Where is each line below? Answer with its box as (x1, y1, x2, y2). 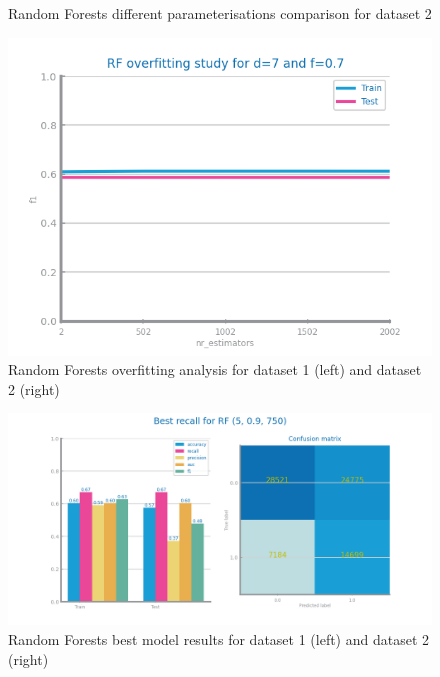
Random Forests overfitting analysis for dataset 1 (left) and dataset (8, 359, 422, 380)
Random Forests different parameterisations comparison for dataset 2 (8, 3, 432, 23)
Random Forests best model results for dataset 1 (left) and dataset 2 (8, 628, 430, 649)
